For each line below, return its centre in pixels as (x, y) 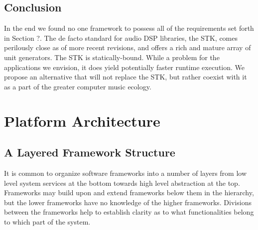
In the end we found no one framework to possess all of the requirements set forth (129, 28)
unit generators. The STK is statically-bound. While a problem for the (112, 57)
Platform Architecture (82, 120)
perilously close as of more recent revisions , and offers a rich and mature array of (128, 47)
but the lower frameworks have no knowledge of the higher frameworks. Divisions (128, 202)
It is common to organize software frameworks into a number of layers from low (126, 173)
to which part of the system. (47, 221)
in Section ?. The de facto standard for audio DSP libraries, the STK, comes (121, 38)
